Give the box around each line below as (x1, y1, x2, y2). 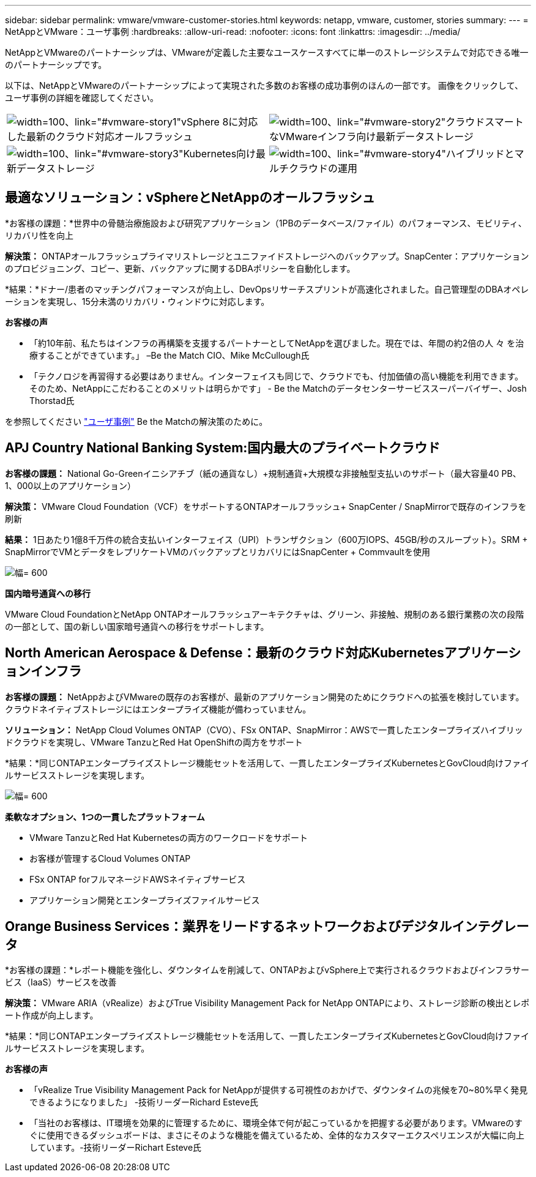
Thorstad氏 (29, 395, 75, 406)
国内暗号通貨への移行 (5, 588, 91, 599)
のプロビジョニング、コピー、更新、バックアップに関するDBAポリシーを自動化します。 (5, 263, 355, 274)
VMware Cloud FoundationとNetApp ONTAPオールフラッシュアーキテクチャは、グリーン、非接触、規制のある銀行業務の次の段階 (5, 608, 524, 619)
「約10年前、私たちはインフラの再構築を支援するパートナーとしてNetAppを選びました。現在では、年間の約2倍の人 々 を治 (29, 337, 524, 348)
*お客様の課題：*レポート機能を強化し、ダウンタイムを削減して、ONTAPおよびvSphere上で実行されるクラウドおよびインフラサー (5, 965, 529, 976)
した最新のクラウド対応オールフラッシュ (7, 130, 193, 143)
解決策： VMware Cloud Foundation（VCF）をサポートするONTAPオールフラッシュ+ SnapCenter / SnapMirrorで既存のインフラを (5, 501, 527, 512)
